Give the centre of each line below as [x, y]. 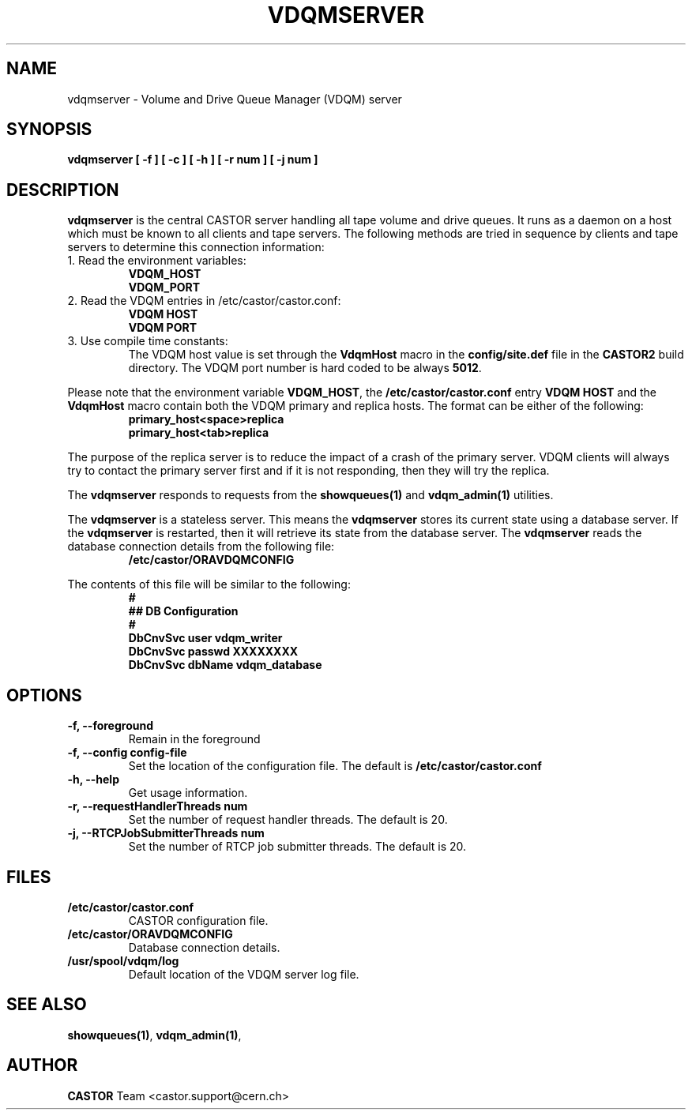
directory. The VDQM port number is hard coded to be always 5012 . [305, 368]
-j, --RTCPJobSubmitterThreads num [166, 833]
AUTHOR [42, 1065]
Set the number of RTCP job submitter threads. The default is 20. [297, 847]
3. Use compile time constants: [148, 341]
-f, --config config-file [127, 753]
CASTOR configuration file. [198, 920]
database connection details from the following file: [201, 547]
